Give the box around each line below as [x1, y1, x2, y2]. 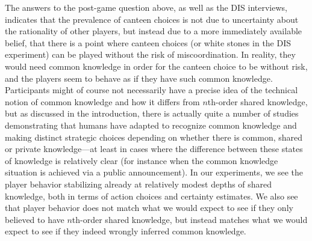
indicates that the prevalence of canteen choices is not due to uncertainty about [5, 13, 299, 25]
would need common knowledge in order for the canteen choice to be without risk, [5, 59, 308, 72]
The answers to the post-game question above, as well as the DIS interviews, [5, 1, 287, 13]
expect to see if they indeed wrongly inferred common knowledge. [5, 225, 246, 237]
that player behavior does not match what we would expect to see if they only [5, 201, 293, 214]
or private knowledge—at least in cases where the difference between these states [5, 142, 303, 155]
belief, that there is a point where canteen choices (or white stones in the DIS [5, 36, 292, 49]
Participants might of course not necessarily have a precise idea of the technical [5, 84, 298, 96]
